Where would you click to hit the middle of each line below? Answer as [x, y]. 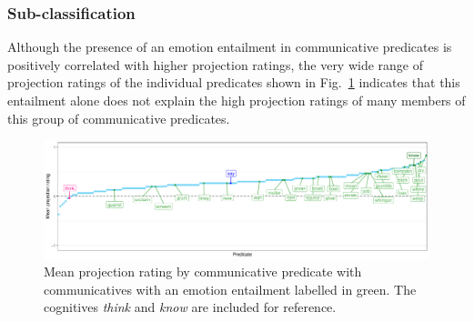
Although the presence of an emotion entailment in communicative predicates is [230, 47]
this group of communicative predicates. [119, 118]
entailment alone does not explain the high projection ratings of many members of [237, 100]
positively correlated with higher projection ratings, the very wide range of [216, 64]
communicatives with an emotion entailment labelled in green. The [230, 289]
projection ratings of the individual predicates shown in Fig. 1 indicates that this [234, 82]
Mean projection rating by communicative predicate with [203, 272]
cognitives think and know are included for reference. [190, 307]
